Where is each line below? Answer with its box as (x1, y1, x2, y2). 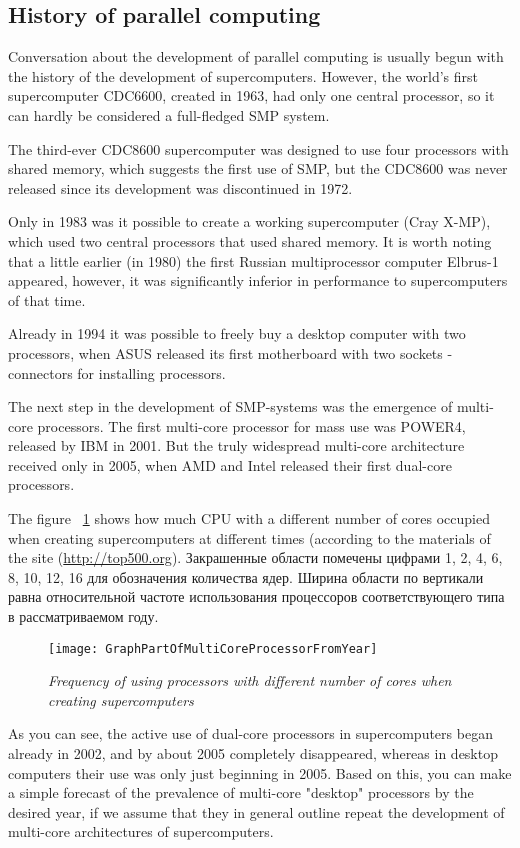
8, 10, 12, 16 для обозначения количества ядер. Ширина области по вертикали (8, 566, 484, 587)
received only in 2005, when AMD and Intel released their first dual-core (8, 454, 452, 475)
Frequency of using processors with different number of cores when (48, 670, 452, 691)
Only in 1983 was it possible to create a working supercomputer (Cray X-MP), (8, 211, 491, 232)
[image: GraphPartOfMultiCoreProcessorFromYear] (48, 641, 378, 656)
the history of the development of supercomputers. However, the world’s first (8, 65, 478, 86)
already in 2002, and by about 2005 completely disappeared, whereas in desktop (8, 743, 498, 764)
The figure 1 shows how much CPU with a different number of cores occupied (8, 508, 490, 529)
